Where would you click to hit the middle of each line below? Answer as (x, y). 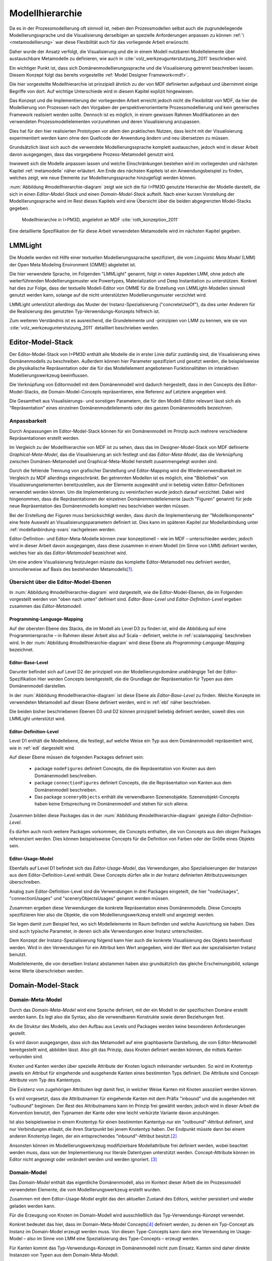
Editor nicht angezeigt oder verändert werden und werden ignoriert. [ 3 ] (83, 1160)
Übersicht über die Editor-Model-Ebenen (60, 582)
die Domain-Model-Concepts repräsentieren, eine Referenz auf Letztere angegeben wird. (134, 391)
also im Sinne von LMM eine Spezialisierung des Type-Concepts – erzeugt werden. (113, 1239)
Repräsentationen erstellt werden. (45, 438)
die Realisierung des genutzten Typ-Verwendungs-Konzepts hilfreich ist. (85, 311)
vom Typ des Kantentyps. (55, 1080)
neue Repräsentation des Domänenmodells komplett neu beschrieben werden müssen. (99, 506)
